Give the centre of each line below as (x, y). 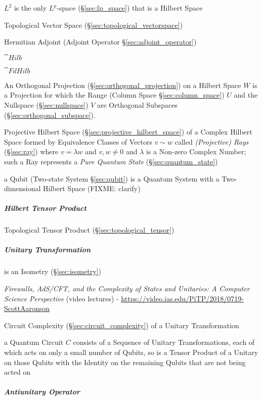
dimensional (23, 188)
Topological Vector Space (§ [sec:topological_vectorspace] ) (94, 25)
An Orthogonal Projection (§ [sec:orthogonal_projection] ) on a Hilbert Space (123, 85)
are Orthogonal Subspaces (137, 104)
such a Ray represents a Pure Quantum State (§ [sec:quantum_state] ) (111, 161)
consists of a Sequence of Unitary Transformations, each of (164, 342)
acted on (17, 372)
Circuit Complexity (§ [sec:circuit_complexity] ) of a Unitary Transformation (122, 325)
